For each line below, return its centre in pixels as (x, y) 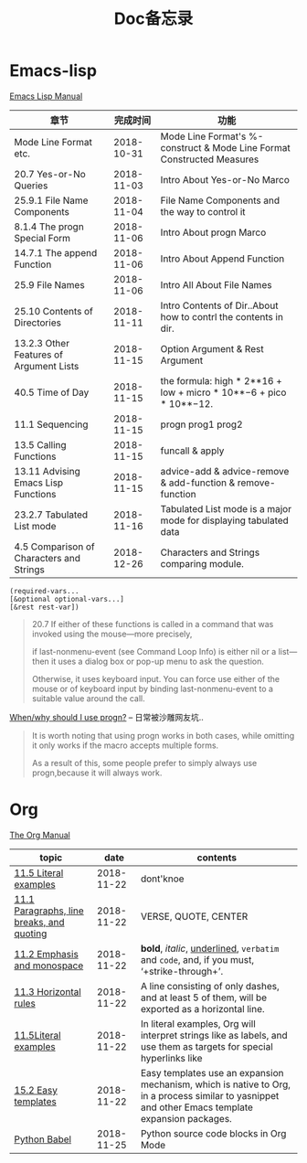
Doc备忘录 (153, 19)
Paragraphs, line (49, 911)
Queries (31, 186)
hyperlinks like (171, 1058)
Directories (38, 323)
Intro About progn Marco (213, 232)
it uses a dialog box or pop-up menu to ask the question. (158, 661)
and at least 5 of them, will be (204, 998)
